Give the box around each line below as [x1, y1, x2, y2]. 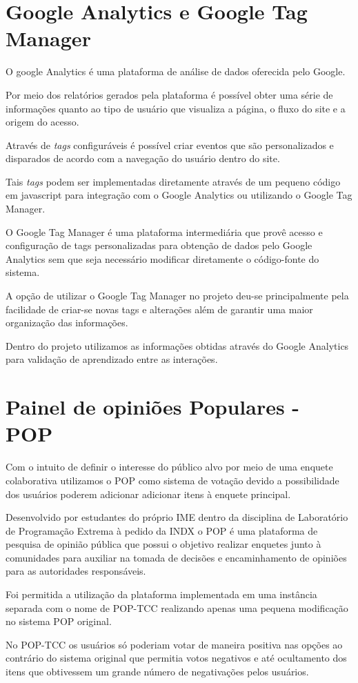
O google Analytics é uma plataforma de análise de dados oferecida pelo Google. [6, 64, 346, 79]
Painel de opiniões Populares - [6, 393, 300, 421]
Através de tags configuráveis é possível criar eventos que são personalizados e [6, 137, 334, 152]
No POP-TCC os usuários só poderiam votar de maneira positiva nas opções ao [6, 637, 343, 651]
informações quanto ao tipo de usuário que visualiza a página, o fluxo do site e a [6, 101, 346, 115]
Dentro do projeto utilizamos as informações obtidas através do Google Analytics [6, 338, 349, 353]
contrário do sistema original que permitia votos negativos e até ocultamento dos [6, 651, 347, 665]
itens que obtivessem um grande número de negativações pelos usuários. [6, 664, 309, 679]
